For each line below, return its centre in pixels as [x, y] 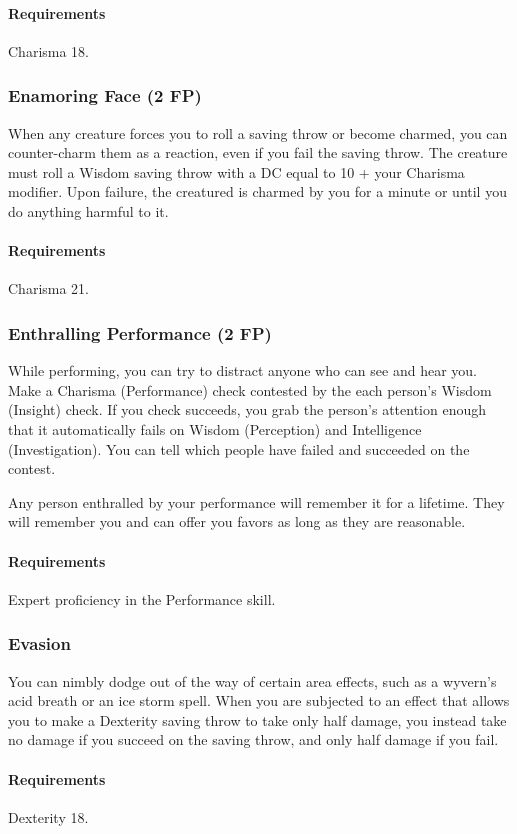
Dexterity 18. [48, 816]
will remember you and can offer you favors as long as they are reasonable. [237, 521]
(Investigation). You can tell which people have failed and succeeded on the [239, 448]
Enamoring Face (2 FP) [105, 95]
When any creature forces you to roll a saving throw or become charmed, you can [258, 132]
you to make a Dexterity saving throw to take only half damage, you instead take [257, 719]
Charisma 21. [49, 288]
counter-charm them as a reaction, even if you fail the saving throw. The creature [258, 152]
